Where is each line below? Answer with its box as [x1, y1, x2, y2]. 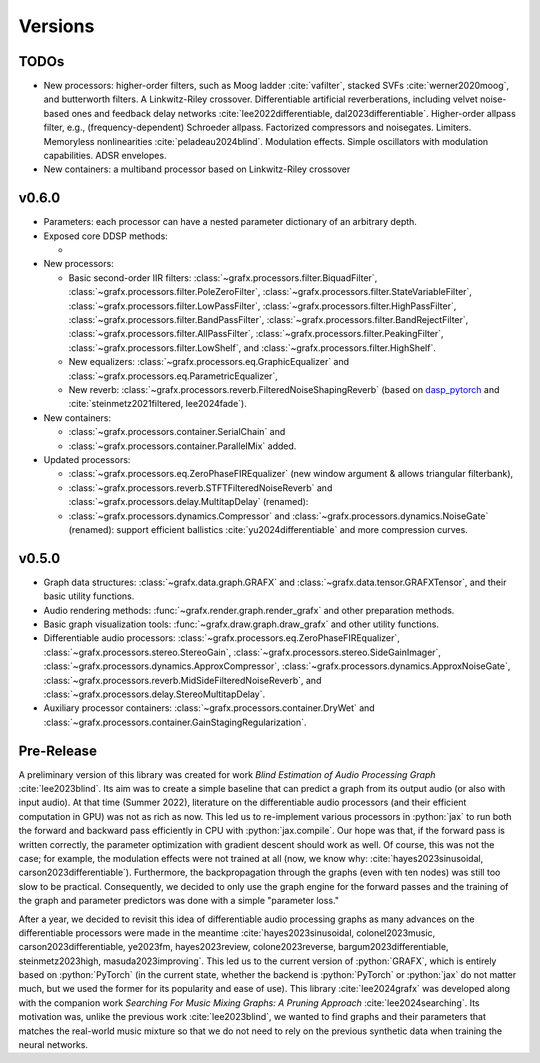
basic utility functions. [43, 590, 135, 602]
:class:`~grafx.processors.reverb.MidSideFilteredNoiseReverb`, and [43, 674, 322, 686]
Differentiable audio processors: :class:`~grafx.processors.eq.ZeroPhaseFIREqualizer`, [43, 632, 400, 644]
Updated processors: [43, 453, 131, 465]
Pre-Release [18, 742, 97, 759]
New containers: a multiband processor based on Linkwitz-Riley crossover [43, 163, 351, 175]
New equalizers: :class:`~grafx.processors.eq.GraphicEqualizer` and [68, 356, 350, 368]
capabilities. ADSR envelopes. [43, 150, 167, 162]
